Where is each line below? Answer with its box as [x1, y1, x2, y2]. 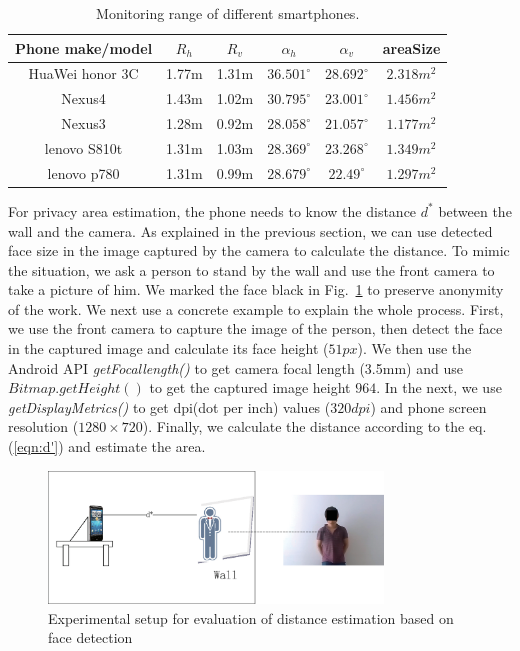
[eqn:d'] [13, 436, 59, 457]
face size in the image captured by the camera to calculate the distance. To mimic [8, 240, 510, 261]
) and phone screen [370, 396, 487, 417]
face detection [48, 627, 133, 648]
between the [438, 200, 512, 221]
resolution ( [8, 416, 79, 437]
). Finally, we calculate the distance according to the [142, 416, 465, 437]
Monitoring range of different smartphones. [96, 3, 360, 23]
